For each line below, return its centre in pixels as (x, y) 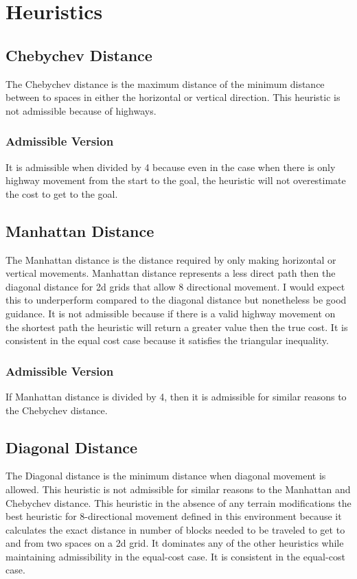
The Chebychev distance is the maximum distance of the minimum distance (165, 83)
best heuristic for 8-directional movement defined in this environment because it (174, 516)
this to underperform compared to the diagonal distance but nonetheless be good (176, 300)
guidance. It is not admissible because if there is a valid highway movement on (171, 313)
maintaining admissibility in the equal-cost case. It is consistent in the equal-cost (175, 556)
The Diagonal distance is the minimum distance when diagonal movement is (166, 476)
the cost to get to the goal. (62, 193)
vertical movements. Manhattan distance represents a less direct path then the (171, 273)
